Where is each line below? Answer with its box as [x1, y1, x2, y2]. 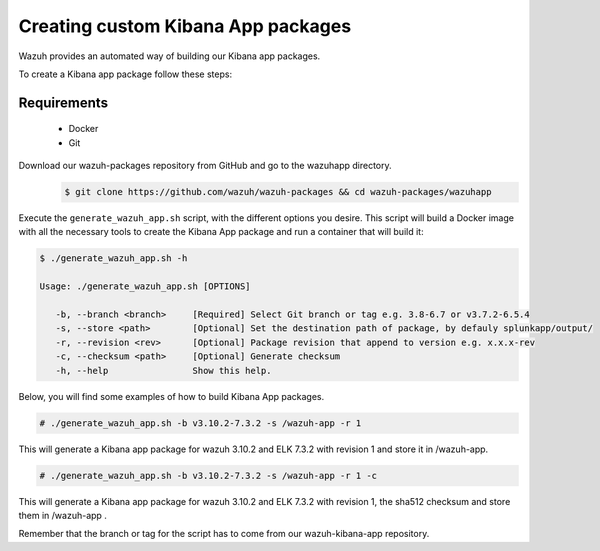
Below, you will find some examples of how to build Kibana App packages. [18, 390, 325, 402]
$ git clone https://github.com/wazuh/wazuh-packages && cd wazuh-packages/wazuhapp [64, 186, 492, 198]
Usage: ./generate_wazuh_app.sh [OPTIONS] [39, 281, 251, 292]
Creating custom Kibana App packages [18, 15, 352, 37]
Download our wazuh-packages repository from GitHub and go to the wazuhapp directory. [18, 160, 392, 172]
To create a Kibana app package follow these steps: [18, 68, 233, 80]
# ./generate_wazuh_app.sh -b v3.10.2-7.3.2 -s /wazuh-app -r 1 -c [39, 470, 378, 481]
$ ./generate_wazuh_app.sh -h [39, 253, 188, 264]
